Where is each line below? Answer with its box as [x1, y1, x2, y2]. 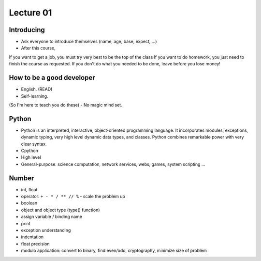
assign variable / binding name [21, 214, 82, 220]
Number [9, 174, 34, 182]
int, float [21, 186, 38, 192]
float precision [21, 241, 50, 246]
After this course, [21, 45, 56, 51]
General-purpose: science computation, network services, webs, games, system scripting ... [21, 161, 205, 167]
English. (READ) [21, 86, 53, 92]
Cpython [21, 148, 39, 154]
